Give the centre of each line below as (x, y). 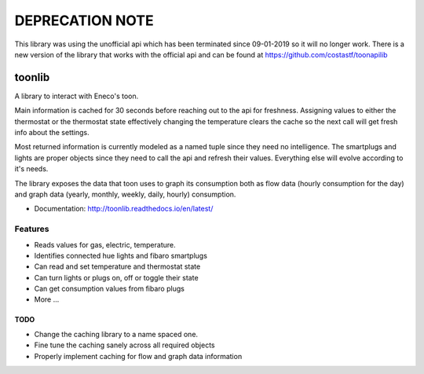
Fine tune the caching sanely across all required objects (124, 345)
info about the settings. (52, 133)
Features (32, 229)
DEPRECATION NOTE (84, 20)
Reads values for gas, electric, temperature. (105, 244)
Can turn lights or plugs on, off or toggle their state (117, 277)
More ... (47, 299)
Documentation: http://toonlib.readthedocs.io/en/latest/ (124, 209)
